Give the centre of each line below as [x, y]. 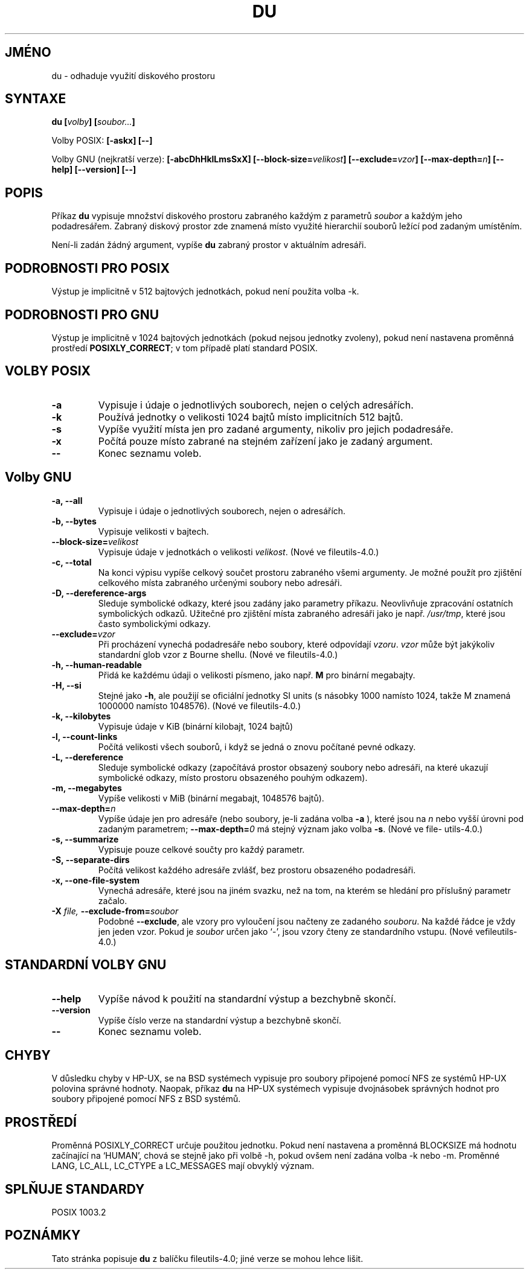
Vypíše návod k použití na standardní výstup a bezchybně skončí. [247, 998]
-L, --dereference [87, 757]
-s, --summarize [85, 839]
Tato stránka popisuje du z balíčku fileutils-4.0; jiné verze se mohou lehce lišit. [207, 1258]
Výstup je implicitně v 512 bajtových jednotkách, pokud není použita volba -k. [205, 291]
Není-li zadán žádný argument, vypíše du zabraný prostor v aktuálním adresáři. [209, 245]
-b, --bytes [74, 521]
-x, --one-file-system [95, 880]
